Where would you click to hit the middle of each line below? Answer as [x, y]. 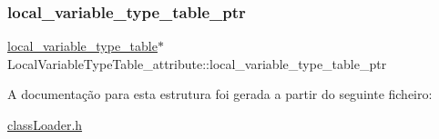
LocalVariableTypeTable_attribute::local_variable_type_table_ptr [197, 63]
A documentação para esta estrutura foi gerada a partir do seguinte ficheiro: [220, 94]
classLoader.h [45, 124]
